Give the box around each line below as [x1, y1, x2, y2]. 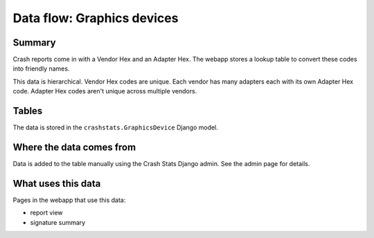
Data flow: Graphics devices [12, 10, 179, 26]
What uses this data [12, 177, 101, 190]
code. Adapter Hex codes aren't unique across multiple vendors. [12, 87, 197, 95]
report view [30, 208, 63, 217]
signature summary [30, 218, 86, 226]
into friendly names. [12, 64, 70, 73]
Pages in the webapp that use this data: [12, 196, 126, 204]
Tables [12, 105, 43, 117]
